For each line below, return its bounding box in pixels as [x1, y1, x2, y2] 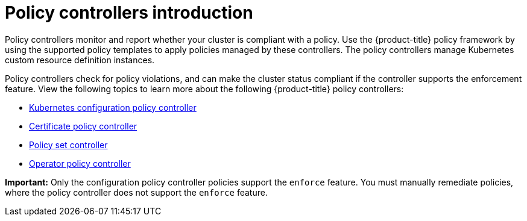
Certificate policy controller [29, 120, 137, 131]
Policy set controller [29, 139, 108, 150]
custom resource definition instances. [5, 54, 155, 65]
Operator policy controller [29, 158, 131, 169]
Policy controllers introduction [5, 2, 253, 23]
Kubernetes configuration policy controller [29, 102, 197, 113]
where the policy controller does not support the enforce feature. [5, 187, 268, 198]
